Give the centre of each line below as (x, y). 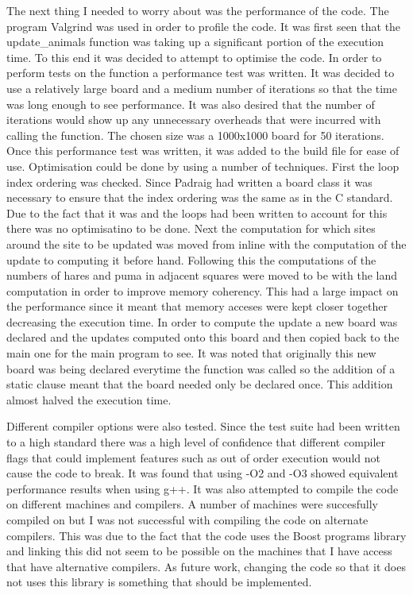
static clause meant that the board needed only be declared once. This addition (200, 384)
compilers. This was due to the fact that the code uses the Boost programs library (206, 535)
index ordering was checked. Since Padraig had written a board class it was (189, 182)
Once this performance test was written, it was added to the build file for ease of (203, 151)
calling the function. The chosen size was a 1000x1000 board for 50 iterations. (195, 135)
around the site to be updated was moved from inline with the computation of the (206, 243)
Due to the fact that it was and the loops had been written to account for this (197, 212)
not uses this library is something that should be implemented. (159, 582)
